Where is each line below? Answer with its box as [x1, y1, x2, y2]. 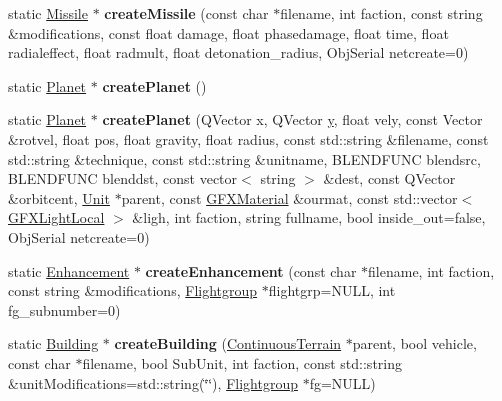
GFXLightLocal [8, 207, 105, 228]
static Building [8, 333, 99, 354]
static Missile [8, 3, 88, 23]
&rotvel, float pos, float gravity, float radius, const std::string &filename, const [8, 128, 489, 149]
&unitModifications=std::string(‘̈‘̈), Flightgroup [8, 372, 298, 393]
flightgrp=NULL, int [268, 280, 396, 301]
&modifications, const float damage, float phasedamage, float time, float [8, 22, 449, 43]
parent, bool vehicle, [352, 333, 477, 354]
